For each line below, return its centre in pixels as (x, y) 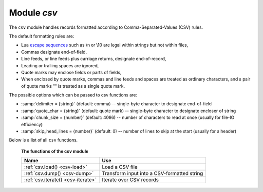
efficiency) (32, 124)
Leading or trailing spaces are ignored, (60, 65)
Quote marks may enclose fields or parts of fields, (71, 72)
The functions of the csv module (55, 151)
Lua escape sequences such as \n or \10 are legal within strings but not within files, (105, 45)
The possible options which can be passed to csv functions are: (73, 95)
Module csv (33, 13)
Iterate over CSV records (131, 180)
